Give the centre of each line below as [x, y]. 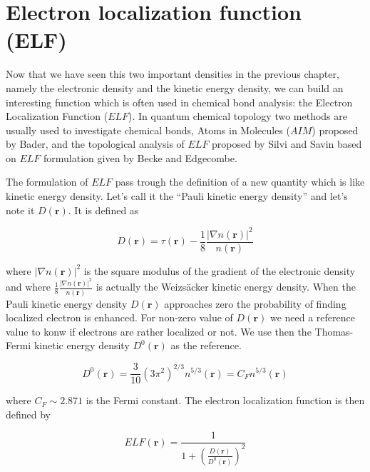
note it [20, 210]
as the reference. [206, 345]
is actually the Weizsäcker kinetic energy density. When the [226, 287]
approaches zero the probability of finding [255, 303]
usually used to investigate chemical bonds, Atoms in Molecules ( [148, 130]
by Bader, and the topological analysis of [95, 144]
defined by [29, 414]
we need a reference [312, 317]
